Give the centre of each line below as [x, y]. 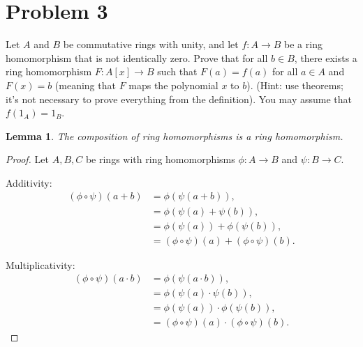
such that [177, 71]
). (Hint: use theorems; [295, 85]
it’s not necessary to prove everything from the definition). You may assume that [179, 99]
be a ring [303, 44]
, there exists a [326, 57]
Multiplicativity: [40, 264]
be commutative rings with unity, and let [151, 44]
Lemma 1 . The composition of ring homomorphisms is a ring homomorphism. [175, 136]
